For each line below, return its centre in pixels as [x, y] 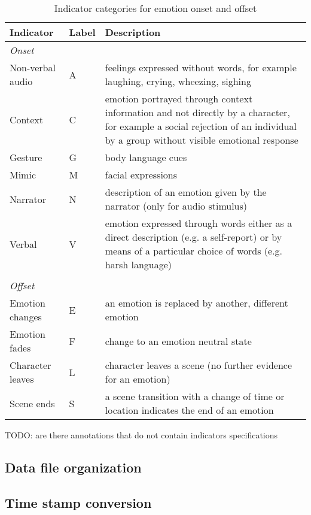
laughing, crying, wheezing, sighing [178, 81]
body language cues [146, 157]
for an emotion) [138, 379]
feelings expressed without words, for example [201, 67]
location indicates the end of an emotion [189, 410]
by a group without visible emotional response [202, 140]
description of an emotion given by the [186, 192]
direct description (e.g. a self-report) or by [193, 237]
